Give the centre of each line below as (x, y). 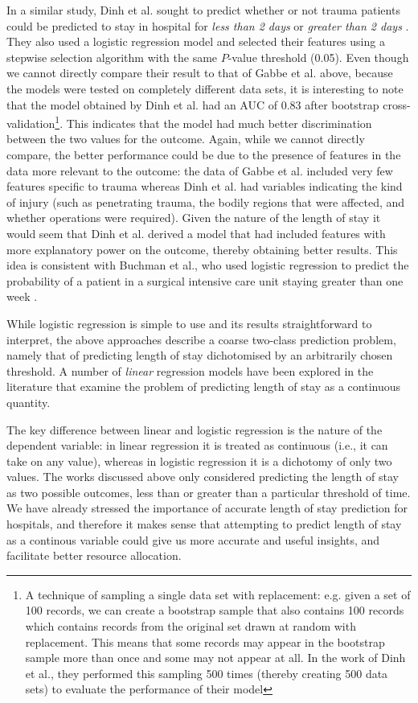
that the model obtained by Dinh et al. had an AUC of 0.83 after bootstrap (193, 104)
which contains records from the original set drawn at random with (191, 626)
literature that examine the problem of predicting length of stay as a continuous (204, 386)
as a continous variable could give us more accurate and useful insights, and (193, 539)
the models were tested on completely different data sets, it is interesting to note (205, 88)
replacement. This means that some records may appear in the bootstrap (205, 641)
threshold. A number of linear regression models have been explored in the (190, 370)
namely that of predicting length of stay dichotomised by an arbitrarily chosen (200, 355)
